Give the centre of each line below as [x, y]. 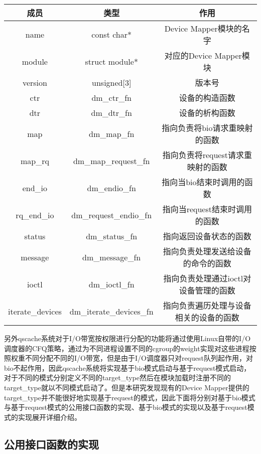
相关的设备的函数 [207, 317]
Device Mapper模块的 [203, 28]
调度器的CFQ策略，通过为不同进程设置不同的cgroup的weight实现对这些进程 [127, 348]
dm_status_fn [112, 236]
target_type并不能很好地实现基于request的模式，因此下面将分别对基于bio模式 [130, 397]
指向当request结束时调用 [207, 209]
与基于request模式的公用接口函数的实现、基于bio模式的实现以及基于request [126, 407]
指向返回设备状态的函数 [207, 236]
